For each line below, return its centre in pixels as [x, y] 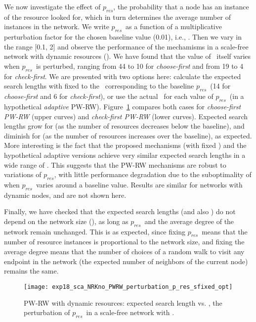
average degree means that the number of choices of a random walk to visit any [124, 252]
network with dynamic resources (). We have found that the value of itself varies [127, 56]
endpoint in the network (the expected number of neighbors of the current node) [126, 261]
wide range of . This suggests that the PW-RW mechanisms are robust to [115, 164]
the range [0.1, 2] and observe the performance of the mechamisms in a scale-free [126, 46]
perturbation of [47, 312]
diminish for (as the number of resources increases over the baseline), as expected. [128, 135]
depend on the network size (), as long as [66, 221]
